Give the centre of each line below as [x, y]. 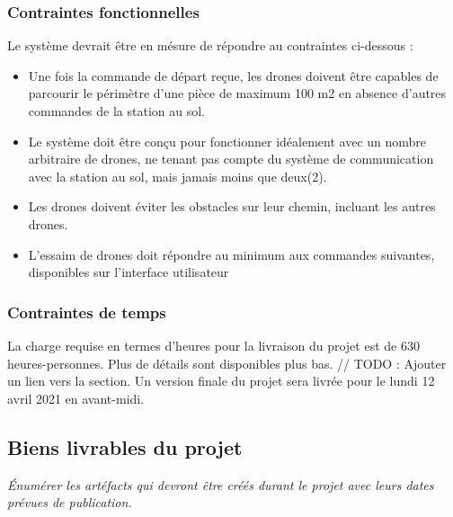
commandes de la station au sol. [117, 111]
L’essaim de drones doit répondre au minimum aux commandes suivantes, [231, 254]
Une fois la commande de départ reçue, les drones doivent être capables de [233, 75]
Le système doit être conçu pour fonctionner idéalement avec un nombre [227, 141]
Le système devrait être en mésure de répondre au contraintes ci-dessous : [210, 45]
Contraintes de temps [87, 312]
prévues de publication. [70, 502]
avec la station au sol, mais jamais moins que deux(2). [178, 176]
